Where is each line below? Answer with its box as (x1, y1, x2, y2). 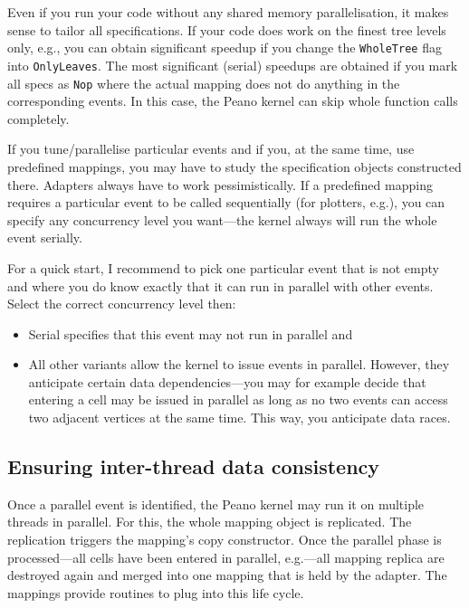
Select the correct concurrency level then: (7, 294, 236, 313)
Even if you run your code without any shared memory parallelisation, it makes (7, 3, 449, 21)
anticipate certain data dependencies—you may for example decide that (28, 372, 426, 391)
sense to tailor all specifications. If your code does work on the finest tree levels (7, 20, 446, 39)
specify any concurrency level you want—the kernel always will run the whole (7, 210, 437, 229)
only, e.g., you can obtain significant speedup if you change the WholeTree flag (7, 38, 442, 57)
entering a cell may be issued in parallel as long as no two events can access (28, 390, 448, 409)
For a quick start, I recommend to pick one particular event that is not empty (7, 258, 439, 277)
